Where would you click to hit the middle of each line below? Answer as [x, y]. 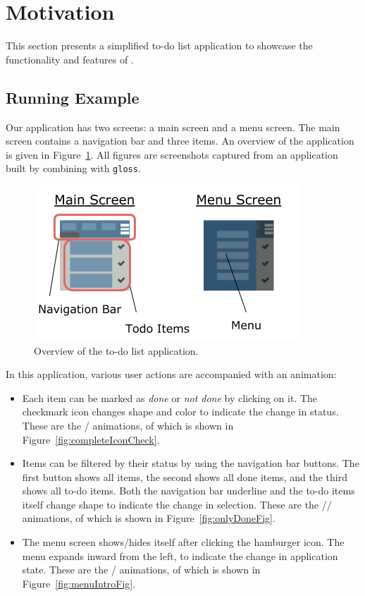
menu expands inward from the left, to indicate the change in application [180, 555]
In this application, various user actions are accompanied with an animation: [171, 374]
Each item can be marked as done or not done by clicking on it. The [170, 397]
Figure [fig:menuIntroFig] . [79, 583]
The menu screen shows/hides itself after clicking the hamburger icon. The [183, 542]
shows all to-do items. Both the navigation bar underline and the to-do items [188, 491]
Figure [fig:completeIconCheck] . [91, 439]
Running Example [73, 97]
